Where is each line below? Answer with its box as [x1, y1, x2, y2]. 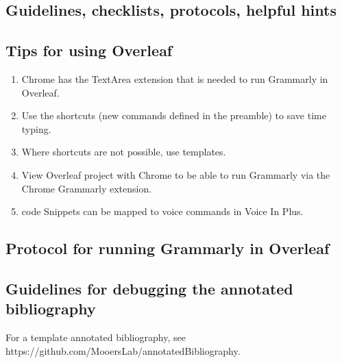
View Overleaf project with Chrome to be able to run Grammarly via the [21, 167, 330, 181]
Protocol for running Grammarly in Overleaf [5, 238, 330, 259]
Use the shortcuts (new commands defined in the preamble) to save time [21, 108, 326, 123]
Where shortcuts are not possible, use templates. [21, 145, 226, 159]
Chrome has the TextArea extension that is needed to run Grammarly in [21, 71, 328, 86]
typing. [21, 121, 51, 136]
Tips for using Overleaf [5, 40, 173, 61]
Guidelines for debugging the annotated [5, 277, 293, 299]
